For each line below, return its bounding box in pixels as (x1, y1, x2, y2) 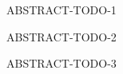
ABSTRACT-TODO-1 (6, 2, 117, 18)
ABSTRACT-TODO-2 (6, 28, 117, 45)
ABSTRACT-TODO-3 (6, 55, 117, 72)
